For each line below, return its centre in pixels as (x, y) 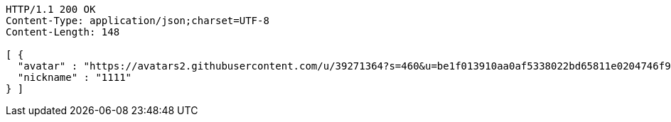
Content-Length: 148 (63, 32)
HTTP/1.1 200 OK (51, 9)
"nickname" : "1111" (75, 77)
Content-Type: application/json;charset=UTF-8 (138, 21)
